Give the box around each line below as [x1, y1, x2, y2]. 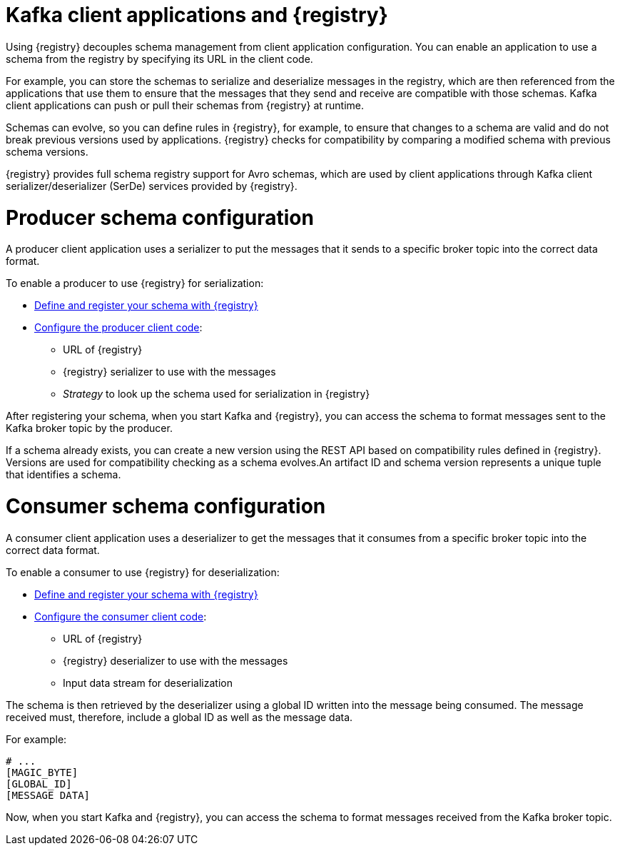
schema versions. [6, 145, 88, 158]
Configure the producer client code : [34, 321, 203, 334]
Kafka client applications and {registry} [6, 3, 388, 27]
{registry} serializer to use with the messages [63, 366, 276, 378]
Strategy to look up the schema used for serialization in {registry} [63, 388, 370, 401]
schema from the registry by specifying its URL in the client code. [6, 52, 313, 65]
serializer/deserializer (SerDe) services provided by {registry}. [6, 179, 298, 192]
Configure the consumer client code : [34, 610, 207, 623]
